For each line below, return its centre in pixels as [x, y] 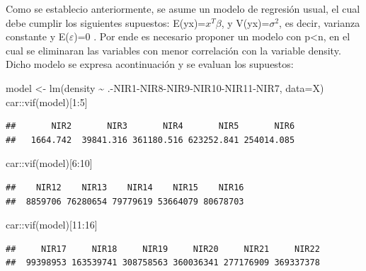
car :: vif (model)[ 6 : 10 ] [49, 163]
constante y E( [38, 36]
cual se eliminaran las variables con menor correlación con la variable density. [173, 50]
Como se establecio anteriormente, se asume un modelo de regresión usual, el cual [183, 8]
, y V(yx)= [245, 22]
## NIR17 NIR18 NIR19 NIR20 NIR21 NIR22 [163, 249]
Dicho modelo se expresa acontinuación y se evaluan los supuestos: [150, 64]
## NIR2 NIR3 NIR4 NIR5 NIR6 [150, 126]
